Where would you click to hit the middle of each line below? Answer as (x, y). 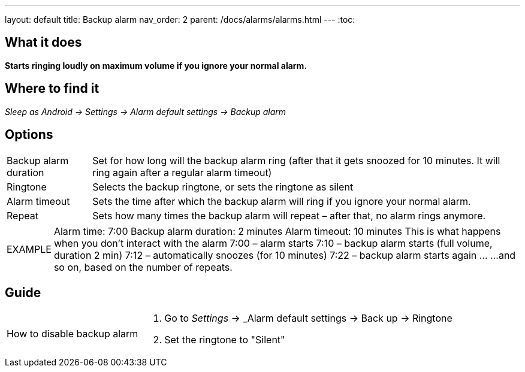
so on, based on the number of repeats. (143, 267)
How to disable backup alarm (73, 334)
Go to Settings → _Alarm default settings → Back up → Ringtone (308, 318)
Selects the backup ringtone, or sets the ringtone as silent (223, 187)
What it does (43, 43)
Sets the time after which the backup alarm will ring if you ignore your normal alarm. (282, 201)
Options (29, 135)
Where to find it (52, 89)
